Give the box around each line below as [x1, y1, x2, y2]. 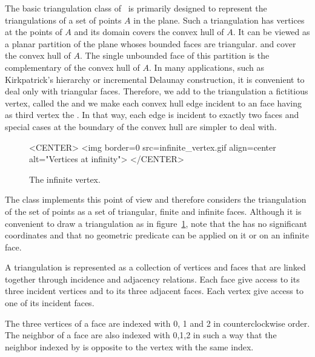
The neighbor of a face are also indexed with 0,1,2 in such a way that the [5, 329, 277, 341]
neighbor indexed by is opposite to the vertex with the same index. [5, 340, 254, 353]
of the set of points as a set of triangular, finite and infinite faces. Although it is [5, 205, 302, 217]
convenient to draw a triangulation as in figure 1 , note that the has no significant [5, 217, 307, 229]
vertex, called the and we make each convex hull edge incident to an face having [5, 96, 302, 109]
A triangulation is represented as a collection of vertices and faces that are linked [5, 261, 306, 273]
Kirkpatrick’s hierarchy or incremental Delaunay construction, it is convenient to [5, 73, 305, 85]
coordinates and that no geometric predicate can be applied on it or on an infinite [5, 229, 309, 241]
